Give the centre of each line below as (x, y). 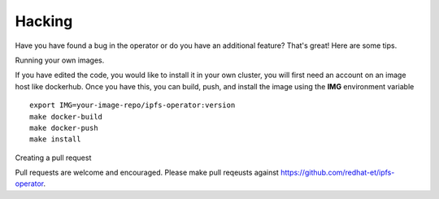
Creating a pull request (53, 158)
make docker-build (66, 117)
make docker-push (64, 128)
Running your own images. (60, 60)
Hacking (44, 21)
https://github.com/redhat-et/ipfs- (338, 173)
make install (55, 139)
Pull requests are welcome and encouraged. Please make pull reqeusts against (147, 173)
